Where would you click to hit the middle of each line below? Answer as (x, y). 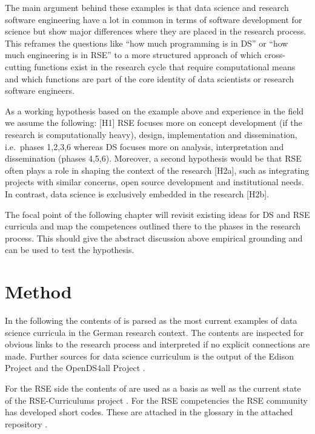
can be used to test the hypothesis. (70, 250)
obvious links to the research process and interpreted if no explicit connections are (157, 344)
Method (38, 291)
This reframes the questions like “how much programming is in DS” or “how (147, 43)
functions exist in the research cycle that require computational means (165, 66)
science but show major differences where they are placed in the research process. (156, 31)
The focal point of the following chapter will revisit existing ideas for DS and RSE (157, 214)
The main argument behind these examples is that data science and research (147, 7)
